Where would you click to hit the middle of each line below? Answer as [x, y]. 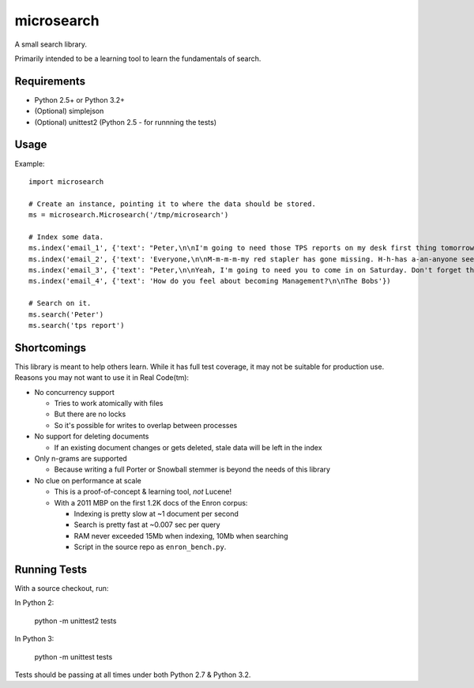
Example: [30, 164]
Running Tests [51, 569]
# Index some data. [66, 237]
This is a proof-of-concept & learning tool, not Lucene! [143, 492]
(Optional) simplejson [69, 111]
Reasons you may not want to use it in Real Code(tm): [102, 378]
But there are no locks [90, 414]
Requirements [50, 81]
